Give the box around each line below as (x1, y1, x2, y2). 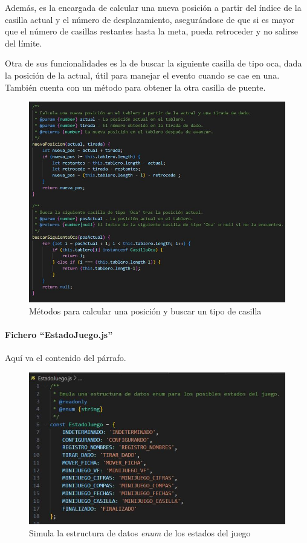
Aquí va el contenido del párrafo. (5, 351, 126, 364)
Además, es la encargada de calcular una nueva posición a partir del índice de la (5, 1, 302, 13)
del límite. (5, 36, 42, 49)
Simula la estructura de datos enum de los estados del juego (29, 526, 251, 539)
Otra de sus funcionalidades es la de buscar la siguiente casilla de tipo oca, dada (5, 57, 302, 70)
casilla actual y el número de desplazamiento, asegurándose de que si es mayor (5, 13, 295, 25)
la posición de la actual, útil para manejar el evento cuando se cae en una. (5, 68, 280, 81)
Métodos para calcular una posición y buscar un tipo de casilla (29, 304, 262, 317)
